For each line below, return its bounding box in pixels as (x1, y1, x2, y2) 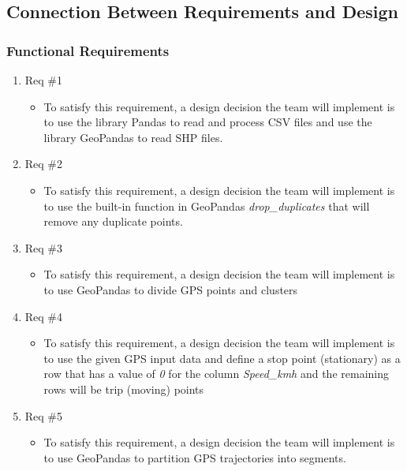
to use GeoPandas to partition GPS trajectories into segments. (43, 449, 346, 465)
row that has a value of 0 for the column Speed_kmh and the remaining (43, 365, 389, 382)
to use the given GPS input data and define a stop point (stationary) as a (43, 350, 401, 366)
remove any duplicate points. (43, 213, 183, 230)
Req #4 (24, 308, 63, 324)
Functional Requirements (6, 40, 170, 60)
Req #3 (24, 239, 63, 256)
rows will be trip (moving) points (43, 380, 204, 397)
